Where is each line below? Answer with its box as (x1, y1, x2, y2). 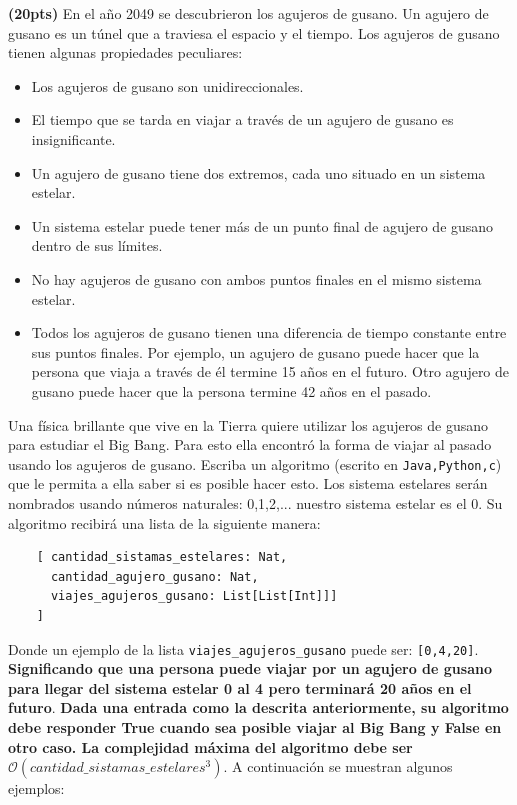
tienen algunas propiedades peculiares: (8, 42, 243, 63)
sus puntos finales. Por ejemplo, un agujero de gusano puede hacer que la (31, 341, 480, 362)
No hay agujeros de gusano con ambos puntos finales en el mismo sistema (31, 268, 482, 289)
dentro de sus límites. (31, 235, 163, 256)
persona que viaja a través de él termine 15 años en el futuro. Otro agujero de (31, 361, 510, 382)
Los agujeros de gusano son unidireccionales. (31, 75, 304, 96)
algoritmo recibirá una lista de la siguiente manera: (8, 512, 321, 533)
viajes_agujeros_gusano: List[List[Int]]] (50, 589, 338, 604)
